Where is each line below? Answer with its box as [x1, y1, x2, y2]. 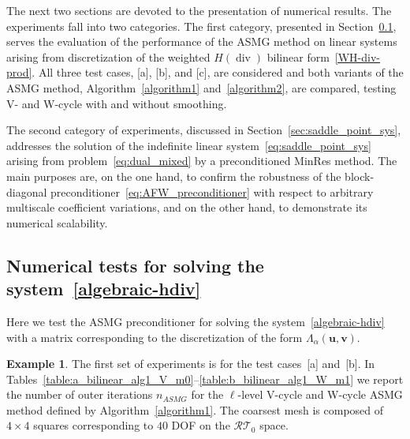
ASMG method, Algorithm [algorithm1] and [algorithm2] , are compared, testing [6, 79, 397, 96]
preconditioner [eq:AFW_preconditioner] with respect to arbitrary [50, 183, 374, 200]
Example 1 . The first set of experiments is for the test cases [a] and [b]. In [6, 355, 375, 372]
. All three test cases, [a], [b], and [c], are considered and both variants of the [32, 64, 404, 81]
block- [345, 167, 375, 184]
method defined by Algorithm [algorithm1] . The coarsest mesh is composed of [6, 401, 384, 418]
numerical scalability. [6, 214, 108, 231]
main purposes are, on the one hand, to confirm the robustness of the [6, 167, 341, 184]
